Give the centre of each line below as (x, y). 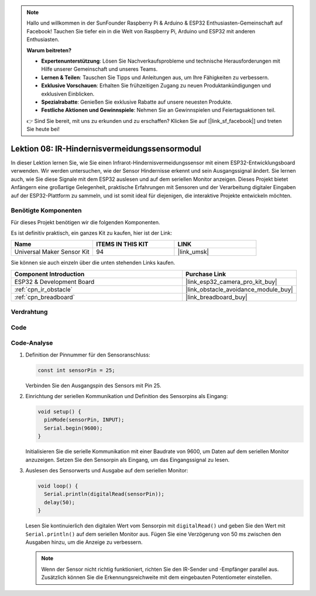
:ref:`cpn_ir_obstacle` (44, 289)
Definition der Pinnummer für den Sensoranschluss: (88, 355)
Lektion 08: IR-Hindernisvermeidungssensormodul (106, 148)
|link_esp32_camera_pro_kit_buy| (231, 282)
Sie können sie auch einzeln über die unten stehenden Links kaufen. (93, 263)
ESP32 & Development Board (54, 282)
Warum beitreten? (49, 50)
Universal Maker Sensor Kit (52, 252)
